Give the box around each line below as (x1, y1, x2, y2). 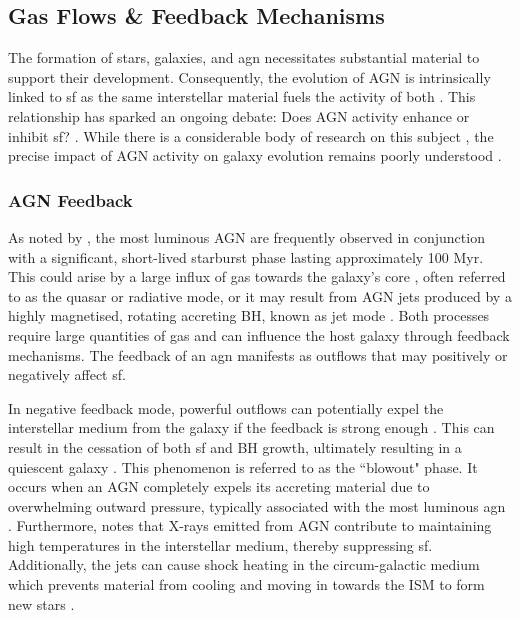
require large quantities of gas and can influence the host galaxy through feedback (8, 324, 510, 345)
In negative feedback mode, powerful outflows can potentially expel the (8, 397, 444, 418)
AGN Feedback (8, 187, 133, 212)
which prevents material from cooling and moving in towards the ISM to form (8, 574, 485, 595)
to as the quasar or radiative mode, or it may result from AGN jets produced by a (8, 285, 512, 306)
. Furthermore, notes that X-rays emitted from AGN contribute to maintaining (8, 515, 492, 536)
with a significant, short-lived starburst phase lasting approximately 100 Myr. (8, 246, 484, 267)
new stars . (8, 593, 75, 614)
